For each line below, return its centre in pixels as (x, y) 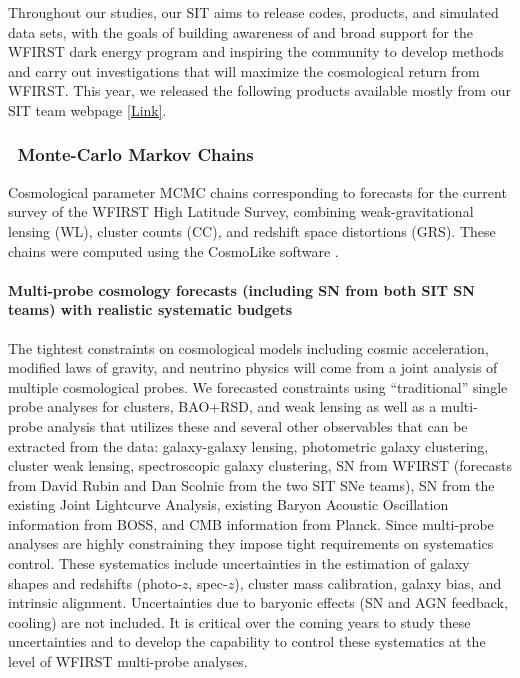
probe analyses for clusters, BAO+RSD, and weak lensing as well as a (222, 406)
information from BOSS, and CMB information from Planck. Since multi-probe (251, 523)
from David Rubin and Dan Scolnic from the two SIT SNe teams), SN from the (251, 484)
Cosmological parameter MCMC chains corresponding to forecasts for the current (257, 191)
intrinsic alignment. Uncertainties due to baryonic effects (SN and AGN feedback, (258, 602)
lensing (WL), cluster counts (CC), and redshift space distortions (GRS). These (252, 230)
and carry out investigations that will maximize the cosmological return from (244, 70)
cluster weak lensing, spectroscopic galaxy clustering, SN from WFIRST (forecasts (260, 465)
